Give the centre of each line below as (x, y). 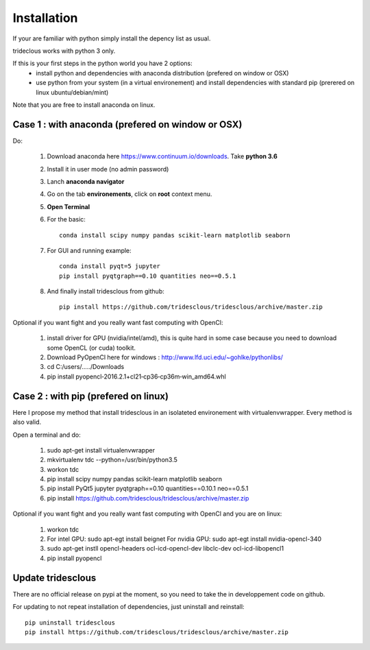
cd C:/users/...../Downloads (86, 367)
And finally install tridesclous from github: (106, 291)
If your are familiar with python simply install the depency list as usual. (112, 38)
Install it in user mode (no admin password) (108, 169)
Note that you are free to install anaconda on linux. (84, 105)
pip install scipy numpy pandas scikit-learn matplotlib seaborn (135, 479)
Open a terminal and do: (47, 435)
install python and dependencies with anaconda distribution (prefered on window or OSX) (162, 73)
